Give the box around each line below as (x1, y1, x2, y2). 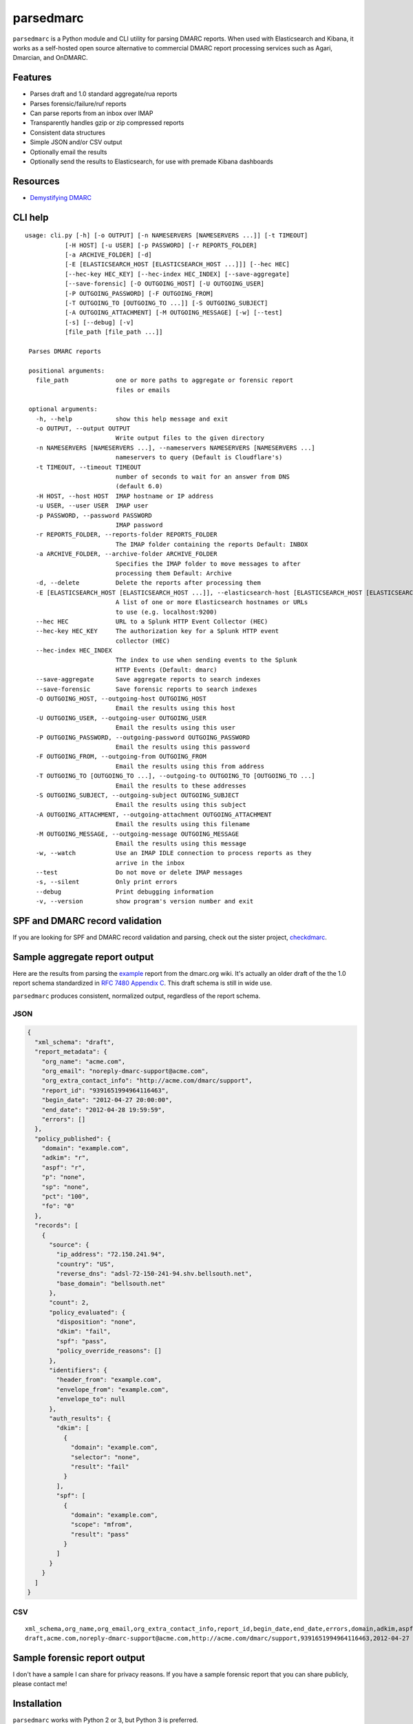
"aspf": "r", (41, 1163, 86, 1172)
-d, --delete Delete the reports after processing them (35, 579, 261, 587)
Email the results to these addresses (115, 781, 247, 790)
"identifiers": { (49, 1366, 108, 1374)
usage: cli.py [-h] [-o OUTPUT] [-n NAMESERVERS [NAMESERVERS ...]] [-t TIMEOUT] (25, 232, 308, 239)
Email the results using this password (115, 743, 251, 751)
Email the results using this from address (115, 762, 265, 770)
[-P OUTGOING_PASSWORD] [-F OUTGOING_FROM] (64, 290, 214, 297)
